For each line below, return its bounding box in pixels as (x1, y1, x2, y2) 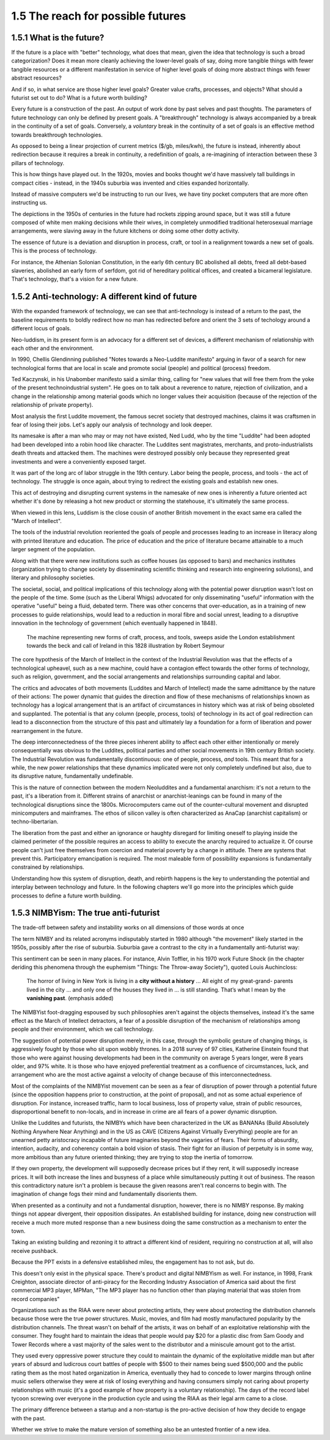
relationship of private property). (11, 401, 94, 409)
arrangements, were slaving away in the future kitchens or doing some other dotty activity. (11, 227, 240, 235)
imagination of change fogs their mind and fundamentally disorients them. (11, 1190, 198, 1198)
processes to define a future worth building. (11, 892, 122, 899)
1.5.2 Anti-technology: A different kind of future (11, 291, 197, 302)
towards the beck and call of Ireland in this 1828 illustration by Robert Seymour (26, 642, 225, 650)
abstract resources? (11, 74, 62, 82)
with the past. (11, 1414, 46, 1422)
